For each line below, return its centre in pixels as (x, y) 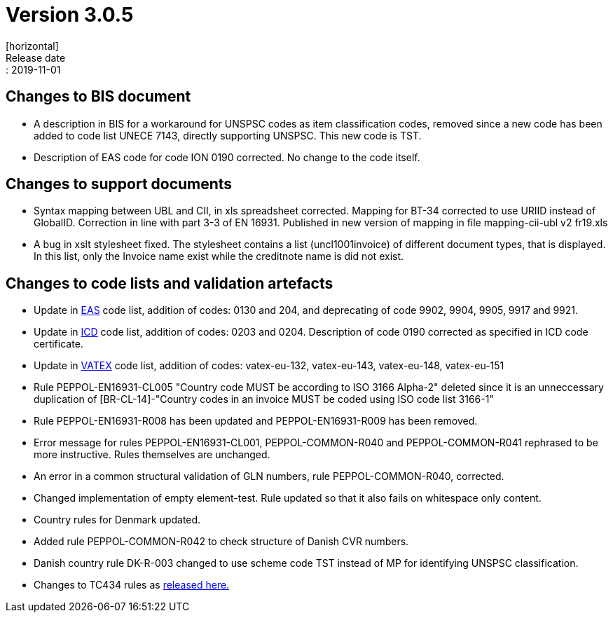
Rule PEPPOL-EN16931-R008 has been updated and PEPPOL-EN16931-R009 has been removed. (256, 421)
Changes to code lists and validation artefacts (170, 283)
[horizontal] (32, 46)
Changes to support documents (119, 184)
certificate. (58, 344)
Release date (36, 57)
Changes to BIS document (98, 97)
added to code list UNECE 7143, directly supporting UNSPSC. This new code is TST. (228, 135)
